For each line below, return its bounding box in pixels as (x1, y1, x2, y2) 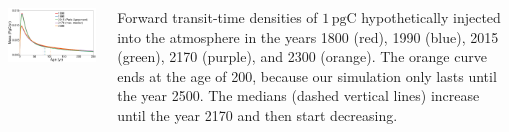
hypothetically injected (361, 7, 501, 27)
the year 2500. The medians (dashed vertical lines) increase (117, 85, 480, 106)
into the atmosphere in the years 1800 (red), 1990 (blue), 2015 (117, 26, 499, 47)
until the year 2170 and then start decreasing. (117, 104, 398, 125)
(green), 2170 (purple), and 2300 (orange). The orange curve (117, 46, 487, 67)
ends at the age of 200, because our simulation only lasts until (117, 65, 497, 86)
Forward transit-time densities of (117, 7, 318, 27)
